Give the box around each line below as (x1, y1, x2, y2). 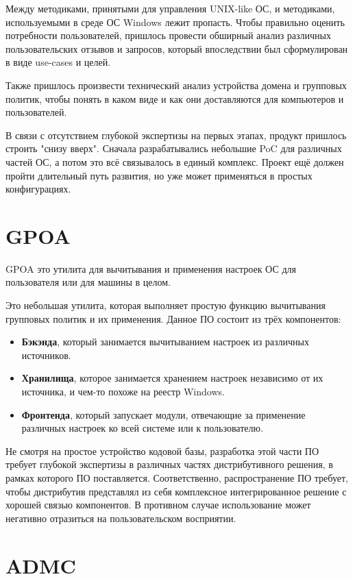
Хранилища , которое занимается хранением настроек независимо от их (21, 371, 324, 385)
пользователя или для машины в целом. (5, 275, 171, 289)
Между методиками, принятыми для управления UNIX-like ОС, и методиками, (5, 1, 335, 15)
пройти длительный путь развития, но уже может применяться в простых (5, 168, 313, 182)
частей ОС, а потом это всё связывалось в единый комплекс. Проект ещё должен (5, 154, 344, 169)
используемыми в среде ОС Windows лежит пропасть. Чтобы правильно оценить (5, 14, 345, 29)
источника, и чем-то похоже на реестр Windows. (21, 384, 225, 398)
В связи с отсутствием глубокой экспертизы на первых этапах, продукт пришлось (5, 127, 347, 142)
